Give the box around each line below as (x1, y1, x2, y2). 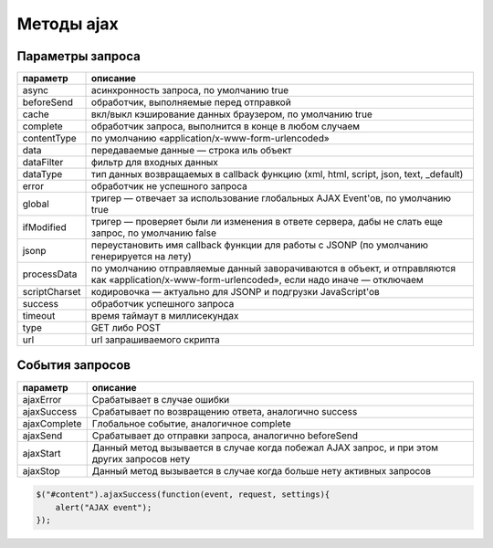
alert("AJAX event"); (55, 502, 152, 512)
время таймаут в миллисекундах (91, 310, 239, 322)
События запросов (16, 357, 131, 374)
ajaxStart (22, 447, 61, 459)
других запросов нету (91, 452, 191, 465)
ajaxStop (22, 464, 61, 477)
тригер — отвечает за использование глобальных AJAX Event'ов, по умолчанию (91, 192, 452, 205)
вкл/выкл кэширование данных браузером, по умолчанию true (91, 108, 373, 121)
